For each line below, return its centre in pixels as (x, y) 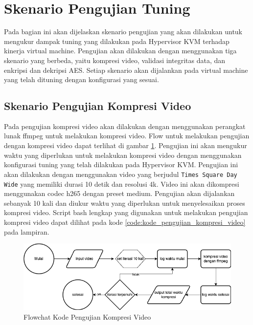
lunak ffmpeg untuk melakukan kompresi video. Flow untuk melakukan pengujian (127, 136)
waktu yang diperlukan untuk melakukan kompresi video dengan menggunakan (123, 155)
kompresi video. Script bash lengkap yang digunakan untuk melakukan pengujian (126, 212)
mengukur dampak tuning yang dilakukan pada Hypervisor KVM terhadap (117, 41)
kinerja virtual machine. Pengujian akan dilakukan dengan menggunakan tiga (120, 51)
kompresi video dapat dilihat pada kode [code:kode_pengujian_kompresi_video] (125, 222)
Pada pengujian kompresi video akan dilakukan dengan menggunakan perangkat (125, 126)
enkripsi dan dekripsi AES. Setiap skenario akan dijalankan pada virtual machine (126, 70)
